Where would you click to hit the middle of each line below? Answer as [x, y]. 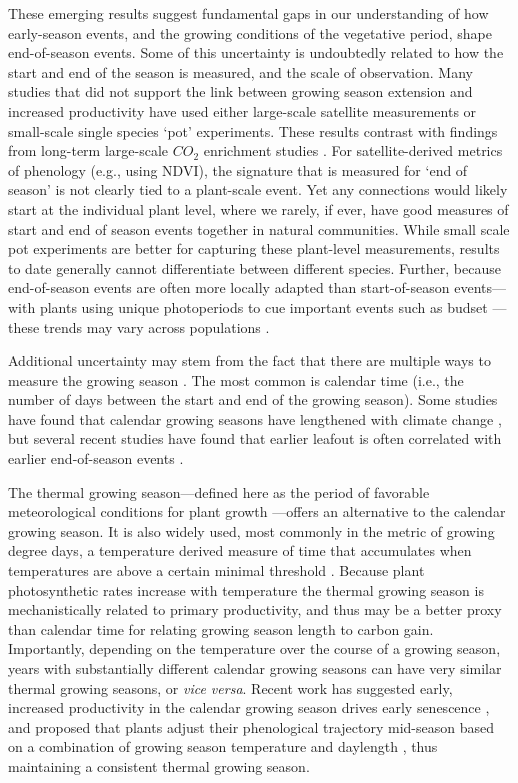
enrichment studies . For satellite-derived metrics [353, 150]
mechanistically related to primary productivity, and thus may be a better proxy [255, 609]
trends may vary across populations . [156, 326]
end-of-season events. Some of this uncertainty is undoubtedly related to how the [256, 52]
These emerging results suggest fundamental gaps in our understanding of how [248, 13]
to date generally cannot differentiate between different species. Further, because [254, 267]
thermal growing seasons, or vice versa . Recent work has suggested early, [230, 687]
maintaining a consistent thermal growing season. [159, 765]
